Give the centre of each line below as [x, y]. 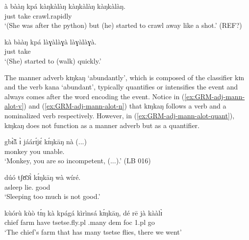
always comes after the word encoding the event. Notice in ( [95, 96]
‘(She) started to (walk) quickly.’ [53, 60]
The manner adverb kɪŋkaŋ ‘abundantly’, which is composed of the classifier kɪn [124, 77]
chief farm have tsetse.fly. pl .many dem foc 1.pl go [80, 222]
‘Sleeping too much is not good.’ [52, 196]
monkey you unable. [35, 151]
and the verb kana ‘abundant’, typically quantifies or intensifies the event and [121, 87]
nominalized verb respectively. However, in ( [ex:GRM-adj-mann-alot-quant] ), [120, 115]
